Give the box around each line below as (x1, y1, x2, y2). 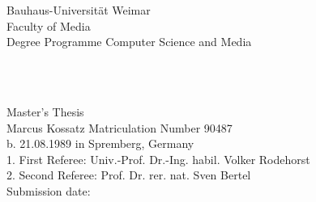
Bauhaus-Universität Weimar (6, 2, 151, 18)
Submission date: (6, 182, 91, 199)
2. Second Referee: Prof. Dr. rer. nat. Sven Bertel (6, 166, 251, 183)
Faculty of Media (6, 17, 91, 34)
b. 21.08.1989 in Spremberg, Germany (6, 135, 194, 152)
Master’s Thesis (6, 103, 84, 120)
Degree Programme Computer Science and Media (6, 33, 252, 50)
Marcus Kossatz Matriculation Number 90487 (6, 119, 233, 136)
